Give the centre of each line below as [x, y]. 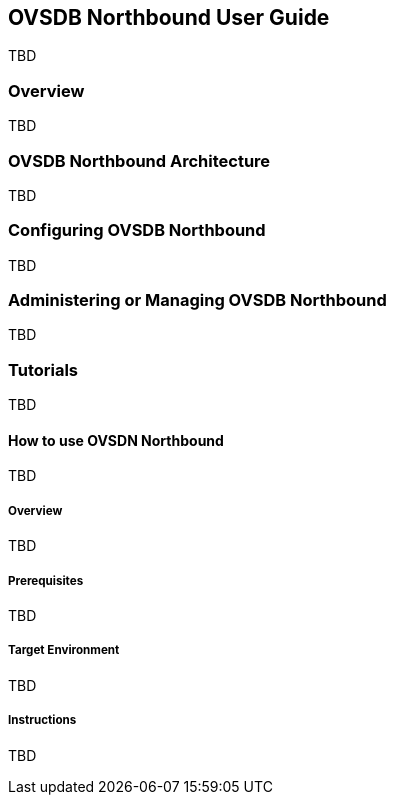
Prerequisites [46, 580]
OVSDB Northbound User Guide [169, 17]
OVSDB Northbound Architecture [139, 160]
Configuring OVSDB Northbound [137, 230]
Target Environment [64, 650]
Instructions [42, 720]
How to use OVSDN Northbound [116, 440]
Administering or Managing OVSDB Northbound [197, 300]
